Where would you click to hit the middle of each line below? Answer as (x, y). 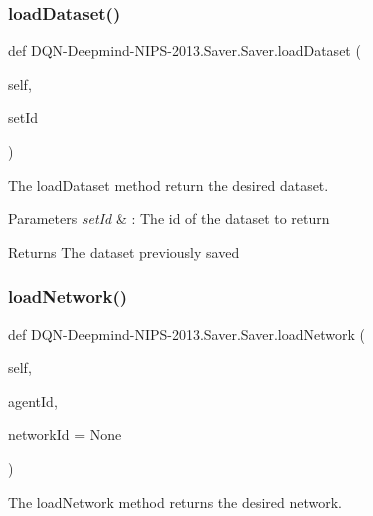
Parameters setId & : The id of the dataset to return (169, 218)
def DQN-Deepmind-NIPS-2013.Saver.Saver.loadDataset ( (184, 50)
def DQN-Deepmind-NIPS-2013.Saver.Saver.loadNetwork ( (186, 333)
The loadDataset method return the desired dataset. (168, 184)
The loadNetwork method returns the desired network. (175, 501)
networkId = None (65, 434)
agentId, (33, 400)
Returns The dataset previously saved (124, 251)
